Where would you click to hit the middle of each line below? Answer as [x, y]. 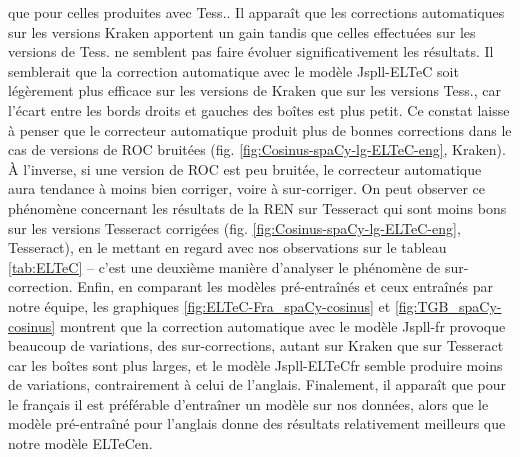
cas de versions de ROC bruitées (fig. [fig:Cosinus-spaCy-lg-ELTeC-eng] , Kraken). [257, 149]
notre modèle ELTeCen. [80, 443]
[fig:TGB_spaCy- [448, 305]
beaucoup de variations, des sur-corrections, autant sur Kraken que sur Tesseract [256, 345]
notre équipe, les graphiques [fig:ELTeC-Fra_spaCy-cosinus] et [199, 305]
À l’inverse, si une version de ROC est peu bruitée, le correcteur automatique [245, 168]
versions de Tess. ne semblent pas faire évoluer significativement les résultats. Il [251, 51]
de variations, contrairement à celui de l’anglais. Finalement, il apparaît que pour [257, 384]
